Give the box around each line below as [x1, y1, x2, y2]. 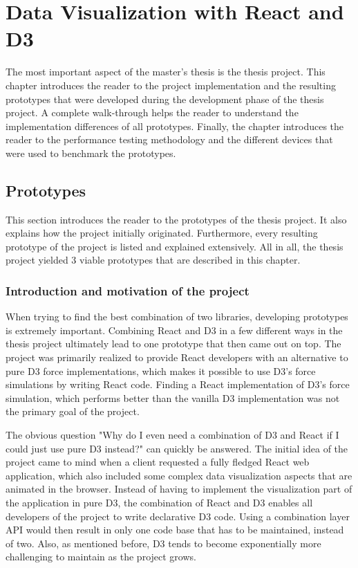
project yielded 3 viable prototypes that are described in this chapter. [6, 253, 301, 267]
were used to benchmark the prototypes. [6, 145, 176, 160]
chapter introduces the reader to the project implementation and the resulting [6, 77, 336, 92]
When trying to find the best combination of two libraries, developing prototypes [6, 309, 348, 324]
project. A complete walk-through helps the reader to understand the [6, 105, 299, 120]
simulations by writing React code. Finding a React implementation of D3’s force [6, 377, 350, 392]
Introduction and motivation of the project [6, 282, 249, 299]
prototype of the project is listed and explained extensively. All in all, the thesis [6, 239, 343, 253]
